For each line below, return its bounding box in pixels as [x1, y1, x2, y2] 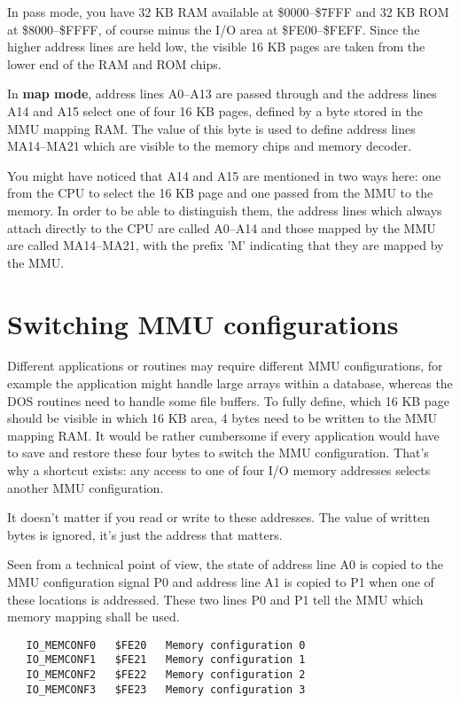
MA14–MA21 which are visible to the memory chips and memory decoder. [7, 137, 412, 155]
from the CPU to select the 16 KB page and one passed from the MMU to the [7, 184, 433, 202]
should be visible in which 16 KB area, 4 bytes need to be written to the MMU [7, 409, 438, 427]
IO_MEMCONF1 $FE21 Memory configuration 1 [26, 653, 306, 667]
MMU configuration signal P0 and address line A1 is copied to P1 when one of [7, 572, 434, 590]
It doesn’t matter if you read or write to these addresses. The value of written [7, 508, 430, 527]
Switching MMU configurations [7, 305, 399, 341]
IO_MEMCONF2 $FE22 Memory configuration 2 [26, 668, 306, 682]
